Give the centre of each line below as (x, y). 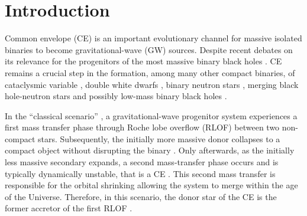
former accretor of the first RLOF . (69, 208)
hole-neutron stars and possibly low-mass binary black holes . (116, 96)
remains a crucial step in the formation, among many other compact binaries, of (150, 72)
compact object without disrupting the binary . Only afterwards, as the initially (150, 150)
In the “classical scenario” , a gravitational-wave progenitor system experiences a (151, 115)
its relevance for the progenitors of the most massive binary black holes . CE (143, 61)
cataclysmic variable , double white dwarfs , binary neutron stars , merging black (152, 84)
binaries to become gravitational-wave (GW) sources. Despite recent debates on (149, 49)
